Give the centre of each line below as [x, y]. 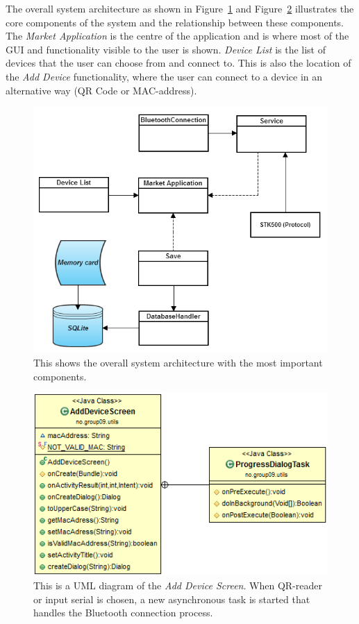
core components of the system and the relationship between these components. [175, 22]
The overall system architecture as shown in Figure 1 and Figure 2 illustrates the [180, 8]
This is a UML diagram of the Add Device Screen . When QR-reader [178, 585]
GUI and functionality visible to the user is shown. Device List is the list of [166, 49]
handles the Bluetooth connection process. [123, 613]
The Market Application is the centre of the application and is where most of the [177, 36]
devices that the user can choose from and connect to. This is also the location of [178, 63]
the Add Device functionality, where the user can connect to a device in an [164, 76]
